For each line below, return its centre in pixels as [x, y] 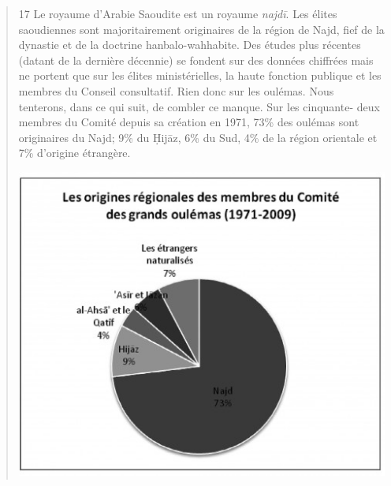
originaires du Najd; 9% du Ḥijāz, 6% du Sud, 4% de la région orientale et [198, 137]
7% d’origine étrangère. [74, 153]
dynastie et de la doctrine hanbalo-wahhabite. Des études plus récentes [190, 45]
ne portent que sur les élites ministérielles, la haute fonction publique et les [200, 75]
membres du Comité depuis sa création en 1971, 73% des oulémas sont [189, 122]
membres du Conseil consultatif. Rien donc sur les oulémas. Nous [176, 90]
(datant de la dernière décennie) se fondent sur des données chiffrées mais [196, 60]
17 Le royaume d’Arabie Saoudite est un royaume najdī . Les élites [178, 13]
